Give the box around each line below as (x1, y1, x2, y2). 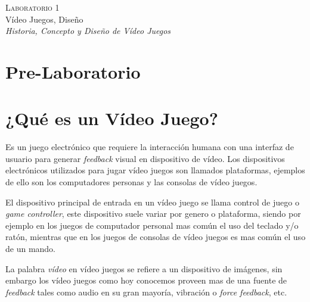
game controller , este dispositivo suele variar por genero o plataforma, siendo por (5, 207, 301, 220)
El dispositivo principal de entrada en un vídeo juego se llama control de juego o (5, 195, 299, 208)
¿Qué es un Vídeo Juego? (5, 106, 218, 130)
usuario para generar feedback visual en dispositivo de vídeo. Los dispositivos (5, 152, 285, 164)
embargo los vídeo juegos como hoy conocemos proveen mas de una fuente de (5, 274, 287, 287)
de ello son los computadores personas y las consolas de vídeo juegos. (5, 176, 258, 188)
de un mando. (5, 242, 56, 255)
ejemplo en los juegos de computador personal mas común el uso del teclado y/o (5, 219, 299, 231)
